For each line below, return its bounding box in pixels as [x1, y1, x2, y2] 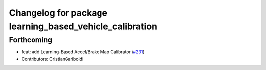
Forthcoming [9, 35, 53, 44]
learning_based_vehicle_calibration [9, 21, 158, 32]
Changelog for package [9, 7, 108, 18]
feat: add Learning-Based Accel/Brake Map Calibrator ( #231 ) [21, 49, 145, 55]
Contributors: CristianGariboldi [21, 56, 84, 62]
